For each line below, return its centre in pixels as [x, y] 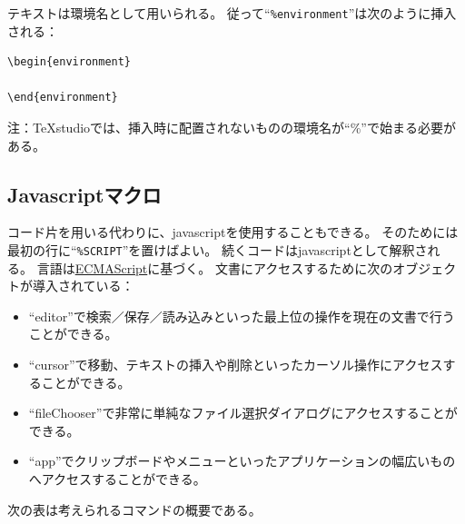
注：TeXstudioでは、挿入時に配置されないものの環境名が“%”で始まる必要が [232, 128]
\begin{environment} [69, 62]
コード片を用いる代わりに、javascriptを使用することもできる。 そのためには [233, 232]
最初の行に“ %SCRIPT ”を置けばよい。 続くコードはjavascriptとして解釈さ [218, 250]
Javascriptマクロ [84, 194]
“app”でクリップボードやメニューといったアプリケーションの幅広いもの [242, 461]
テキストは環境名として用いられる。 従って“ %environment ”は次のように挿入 [232, 13]
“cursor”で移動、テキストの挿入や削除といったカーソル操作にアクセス [236, 365]
